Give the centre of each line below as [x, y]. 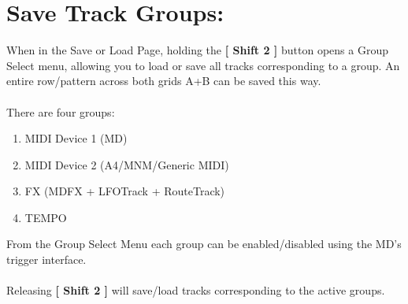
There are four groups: [61, 111]
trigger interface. [46, 260]
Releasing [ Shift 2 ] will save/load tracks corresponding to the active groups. [196, 290]
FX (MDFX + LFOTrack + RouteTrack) [125, 191]
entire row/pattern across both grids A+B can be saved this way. [164, 81]
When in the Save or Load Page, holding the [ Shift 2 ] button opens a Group [197, 50]
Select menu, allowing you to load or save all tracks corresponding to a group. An [203, 65]
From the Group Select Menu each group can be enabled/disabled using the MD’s [204, 244]
